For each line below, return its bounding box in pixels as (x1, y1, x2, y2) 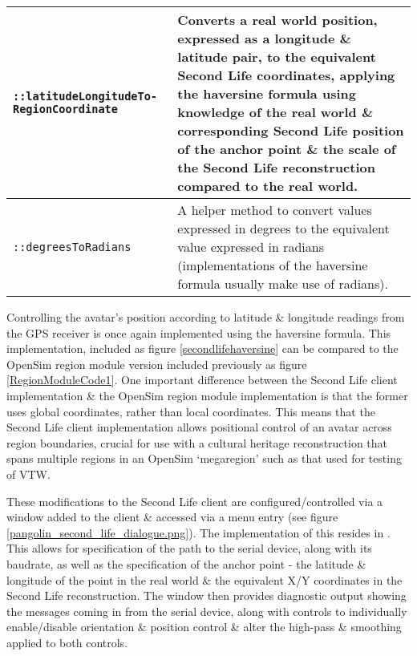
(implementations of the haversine (177, 256, 368, 274)
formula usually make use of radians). (177, 274, 388, 293)
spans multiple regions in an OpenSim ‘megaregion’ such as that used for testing (6, 450, 402, 467)
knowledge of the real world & (177, 103, 374, 121)
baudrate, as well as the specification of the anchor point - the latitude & (6, 555, 366, 572)
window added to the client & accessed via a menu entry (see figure (6, 508, 338, 525)
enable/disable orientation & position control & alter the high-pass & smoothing (6, 618, 402, 635)
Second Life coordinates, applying (177, 66, 395, 84)
